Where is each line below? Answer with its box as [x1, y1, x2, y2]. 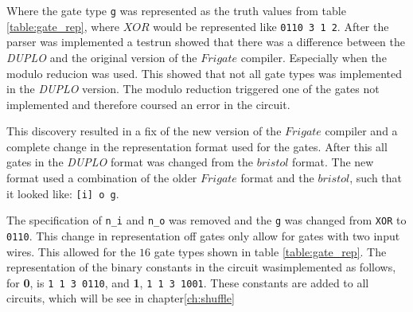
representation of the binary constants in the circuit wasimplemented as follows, [6, 259, 396, 275]
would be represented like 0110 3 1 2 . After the [153, 18, 389, 34]
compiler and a [325, 123, 398, 139]
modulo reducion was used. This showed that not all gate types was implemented [6, 64, 403, 81]
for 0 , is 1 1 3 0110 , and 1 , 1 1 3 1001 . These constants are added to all [6, 274, 369, 291]
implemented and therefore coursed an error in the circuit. [6, 96, 290, 112]
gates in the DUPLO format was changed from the [6, 154, 253, 170]
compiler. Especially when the [240, 49, 387, 65]
